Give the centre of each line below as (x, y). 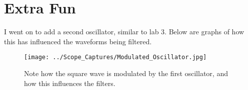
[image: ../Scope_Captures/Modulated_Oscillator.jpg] (115, 57)
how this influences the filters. (70, 83)
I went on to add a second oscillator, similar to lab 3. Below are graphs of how (124, 32)
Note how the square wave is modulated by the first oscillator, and (126, 73)
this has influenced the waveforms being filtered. (78, 41)
